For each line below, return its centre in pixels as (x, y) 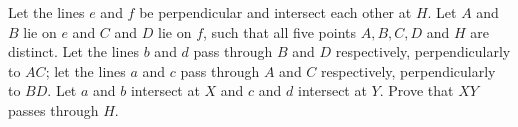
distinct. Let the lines (74, 51)
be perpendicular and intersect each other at (275, 12)
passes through (53, 109)
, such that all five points (280, 31)
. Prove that (416, 90)
